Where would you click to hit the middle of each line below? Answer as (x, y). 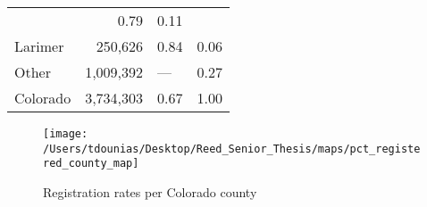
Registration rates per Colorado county (150, 191)
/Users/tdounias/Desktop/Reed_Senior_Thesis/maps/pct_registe (232, 149)
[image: (66, 134)
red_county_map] (91, 164)
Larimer (39, 46)
